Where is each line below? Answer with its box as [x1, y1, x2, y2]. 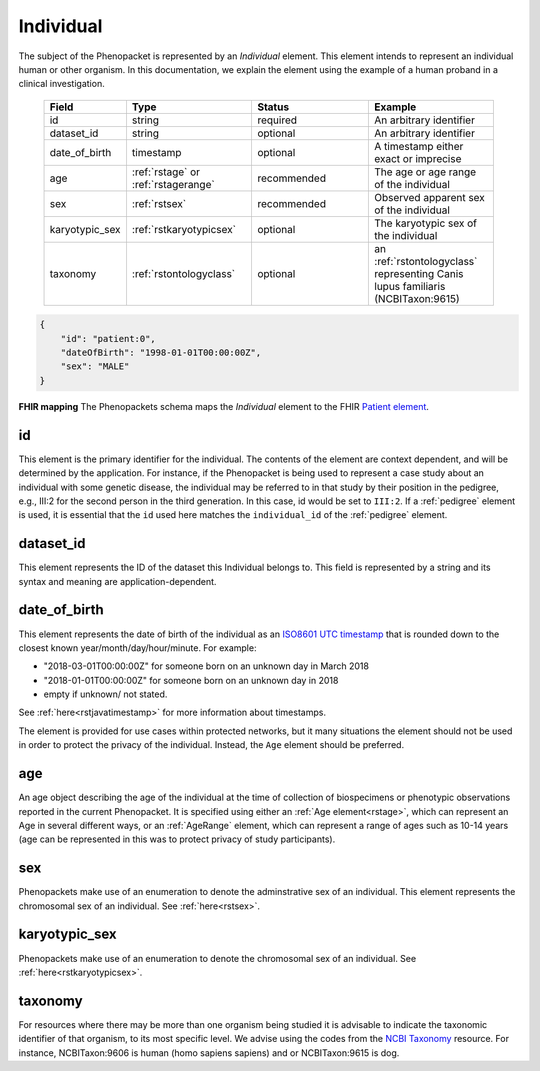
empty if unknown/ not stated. [43, 688, 168, 700]
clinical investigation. [18, 78, 105, 90]
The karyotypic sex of [374, 216, 477, 230]
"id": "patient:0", [60, 333, 157, 344]
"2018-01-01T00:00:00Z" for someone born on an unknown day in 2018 [43, 674, 339, 686]
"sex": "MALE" [60, 361, 130, 372]
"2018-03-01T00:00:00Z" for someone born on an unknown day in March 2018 [43, 660, 370, 672]
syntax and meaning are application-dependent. [18, 575, 217, 587]
